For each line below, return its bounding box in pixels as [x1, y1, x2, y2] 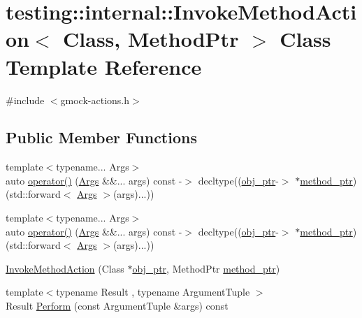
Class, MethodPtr [63, 24, 239, 53]
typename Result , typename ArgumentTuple [56, 284, 250, 299]
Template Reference [6, 52, 202, 80]
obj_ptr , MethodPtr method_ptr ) [132, 261, 280, 275]
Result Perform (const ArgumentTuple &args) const [6, 298, 229, 313]
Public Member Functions [6, 127, 197, 148]
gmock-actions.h [60, 92, 130, 107]
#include [6, 92, 45, 107]
